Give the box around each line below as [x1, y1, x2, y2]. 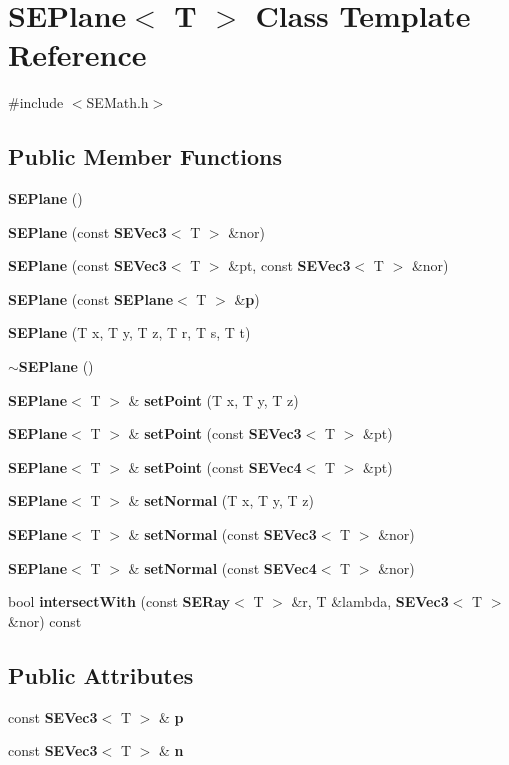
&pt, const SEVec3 [228, 255, 351, 276]
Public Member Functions [8, 141, 282, 172]
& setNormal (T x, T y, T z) [128, 490, 314, 511]
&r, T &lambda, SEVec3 [291, 591, 449, 612]
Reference [8, 34, 147, 75]
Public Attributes [8, 659, 194, 690]
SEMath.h [86, 92, 149, 113]
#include [8, 92, 64, 113]
